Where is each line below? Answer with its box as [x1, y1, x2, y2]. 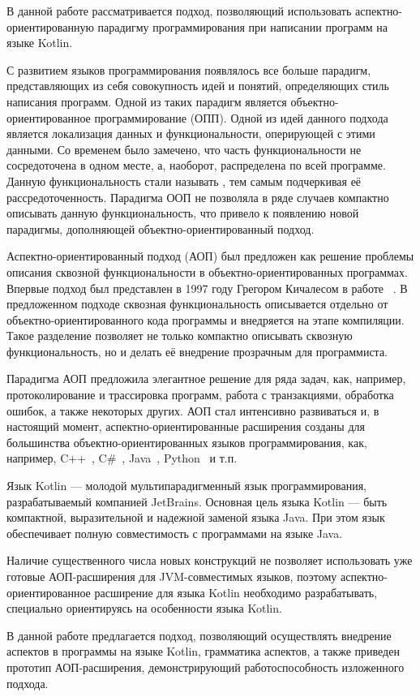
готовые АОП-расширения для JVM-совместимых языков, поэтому [6, 568, 337, 584]
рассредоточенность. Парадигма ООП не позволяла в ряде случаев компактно [6, 188, 389, 205]
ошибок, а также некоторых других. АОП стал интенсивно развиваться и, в [6, 402, 379, 419]
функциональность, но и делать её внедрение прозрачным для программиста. [6, 342, 388, 359]
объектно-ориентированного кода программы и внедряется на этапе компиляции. [6, 311, 405, 328]
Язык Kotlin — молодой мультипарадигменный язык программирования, [6, 477, 366, 494]
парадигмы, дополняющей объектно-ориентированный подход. [6, 220, 315, 237]
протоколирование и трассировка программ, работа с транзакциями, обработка [6, 386, 394, 403]
